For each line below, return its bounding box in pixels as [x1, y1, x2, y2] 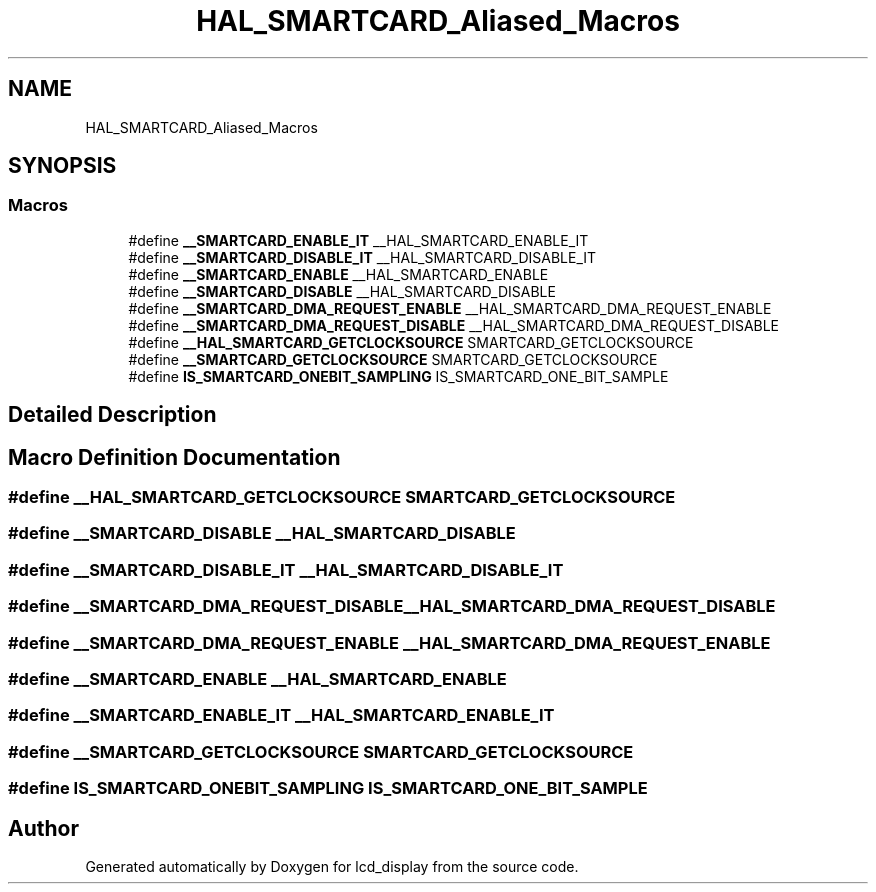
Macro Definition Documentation [8, 444, 341, 470]
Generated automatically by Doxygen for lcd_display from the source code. [85, 857, 579, 875]
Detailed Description [8, 402, 217, 428]
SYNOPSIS [8, 153, 117, 179]
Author [8, 815, 79, 841]
